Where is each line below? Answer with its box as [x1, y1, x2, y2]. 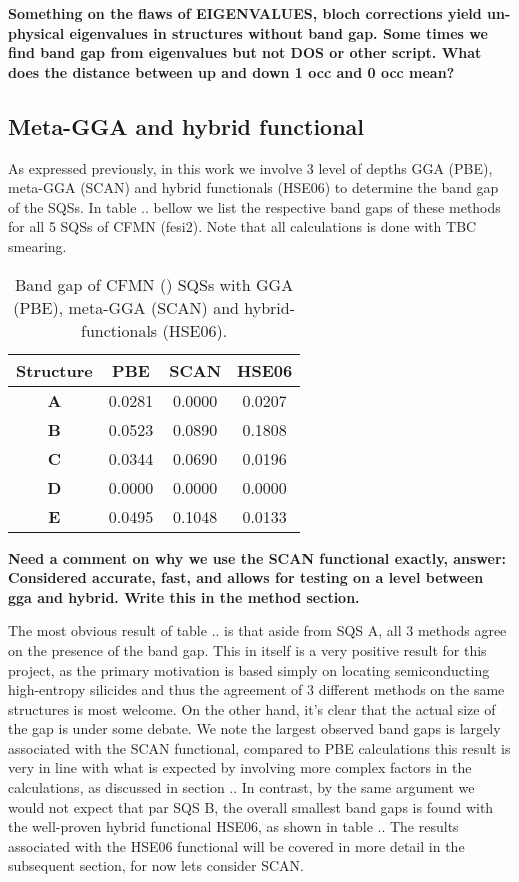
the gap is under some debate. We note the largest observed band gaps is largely [8, 718, 501, 739]
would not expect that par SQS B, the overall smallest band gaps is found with [8, 796, 494, 817]
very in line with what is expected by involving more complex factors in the [8, 757, 472, 778]
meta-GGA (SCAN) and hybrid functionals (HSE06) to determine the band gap [8, 177, 499, 198]
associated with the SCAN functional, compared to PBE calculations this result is [8, 737, 511, 758]
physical [8, 22, 65, 43]
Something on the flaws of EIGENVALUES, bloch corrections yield [8, 3, 482, 23]
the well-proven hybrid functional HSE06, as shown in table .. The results [8, 816, 459, 837]
